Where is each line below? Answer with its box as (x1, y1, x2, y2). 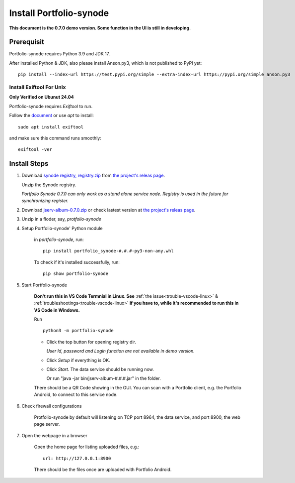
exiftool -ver (18, 147, 52, 152)
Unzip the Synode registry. (21, 182, 76, 188)
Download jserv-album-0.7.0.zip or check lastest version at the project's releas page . (21, 207, 196, 213)
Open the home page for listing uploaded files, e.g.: (34, 444, 140, 450)
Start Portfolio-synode (21, 282, 67, 288)
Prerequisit (9, 38, 44, 46)
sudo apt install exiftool (18, 124, 84, 129)
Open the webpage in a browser (21, 432, 88, 438)
